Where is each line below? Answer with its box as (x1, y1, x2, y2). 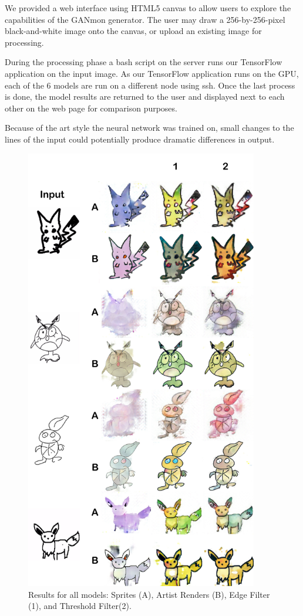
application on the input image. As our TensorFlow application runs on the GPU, (5, 67, 299, 79)
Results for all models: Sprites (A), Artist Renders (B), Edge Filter (28, 588, 270, 600)
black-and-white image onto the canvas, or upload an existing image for (5, 25, 262, 37)
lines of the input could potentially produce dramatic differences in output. (5, 133, 275, 145)
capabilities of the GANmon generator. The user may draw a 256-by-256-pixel (5, 13, 285, 25)
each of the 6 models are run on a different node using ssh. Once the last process (5, 79, 295, 91)
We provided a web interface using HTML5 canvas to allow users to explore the (5, 2, 291, 13)
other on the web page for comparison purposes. (5, 101, 177, 114)
